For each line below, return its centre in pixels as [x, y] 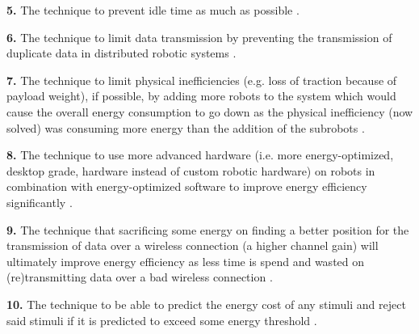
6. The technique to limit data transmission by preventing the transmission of [199, 37]
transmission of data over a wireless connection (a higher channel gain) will [193, 245]
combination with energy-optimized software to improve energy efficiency [187, 186]
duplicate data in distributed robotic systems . [122, 53]
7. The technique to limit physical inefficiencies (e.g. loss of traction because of [202, 80]
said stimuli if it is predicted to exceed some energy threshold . [162, 320]
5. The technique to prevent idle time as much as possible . [153, 10]
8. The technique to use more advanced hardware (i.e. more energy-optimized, [200, 155]
